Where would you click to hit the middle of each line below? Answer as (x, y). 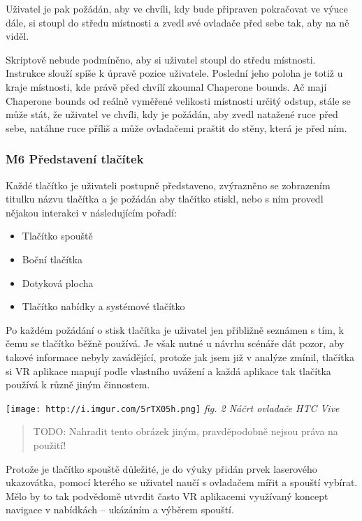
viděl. (17, 36)
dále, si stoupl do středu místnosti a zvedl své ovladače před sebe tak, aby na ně (178, 22)
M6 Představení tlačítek (75, 159)
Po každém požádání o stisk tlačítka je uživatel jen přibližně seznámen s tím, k (175, 329)
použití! (50, 445)
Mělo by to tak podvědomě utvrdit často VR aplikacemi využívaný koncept (167, 496)
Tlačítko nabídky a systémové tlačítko (103, 306)
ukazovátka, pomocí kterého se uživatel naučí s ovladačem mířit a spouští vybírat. (182, 482)
